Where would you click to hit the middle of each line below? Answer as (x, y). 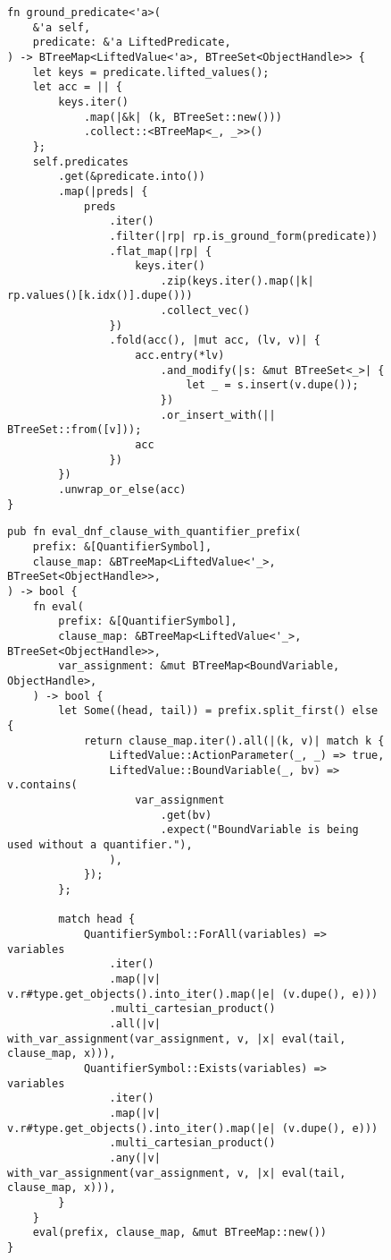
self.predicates (81, 162)
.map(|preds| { (103, 191)
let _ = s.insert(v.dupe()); (272, 385)
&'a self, (62, 27)
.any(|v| (135, 1158)
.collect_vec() (205, 311)
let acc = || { (77, 87)
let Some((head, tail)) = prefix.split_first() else (218, 711)
